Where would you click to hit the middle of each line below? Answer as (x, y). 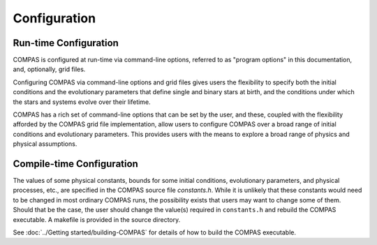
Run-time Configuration (66, 43)
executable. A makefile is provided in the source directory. (97, 219)
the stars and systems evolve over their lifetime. (82, 102)
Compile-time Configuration (76, 164)
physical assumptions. (45, 144)
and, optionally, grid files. (49, 69)
